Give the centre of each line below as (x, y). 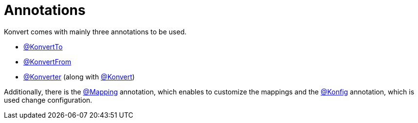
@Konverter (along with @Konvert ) (79, 77)
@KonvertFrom (47, 61)
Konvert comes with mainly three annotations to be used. (95, 31)
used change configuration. (48, 100)
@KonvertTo (43, 46)
